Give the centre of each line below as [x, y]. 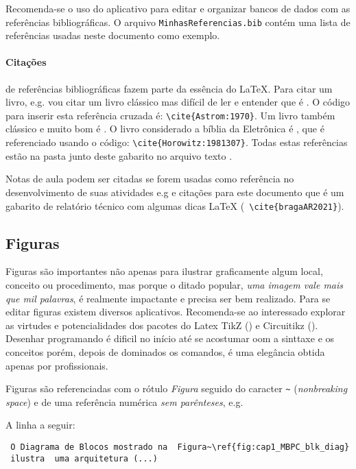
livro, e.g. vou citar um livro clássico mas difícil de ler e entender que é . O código [178, 102]
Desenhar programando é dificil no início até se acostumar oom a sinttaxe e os [170, 338]
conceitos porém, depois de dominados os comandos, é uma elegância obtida [165, 351]
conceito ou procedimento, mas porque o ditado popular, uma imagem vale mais [175, 284]
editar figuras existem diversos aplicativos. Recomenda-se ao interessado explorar [176, 312]
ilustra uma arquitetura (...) [84, 458]
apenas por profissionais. [57, 365]
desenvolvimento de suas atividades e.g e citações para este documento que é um [175, 192]
